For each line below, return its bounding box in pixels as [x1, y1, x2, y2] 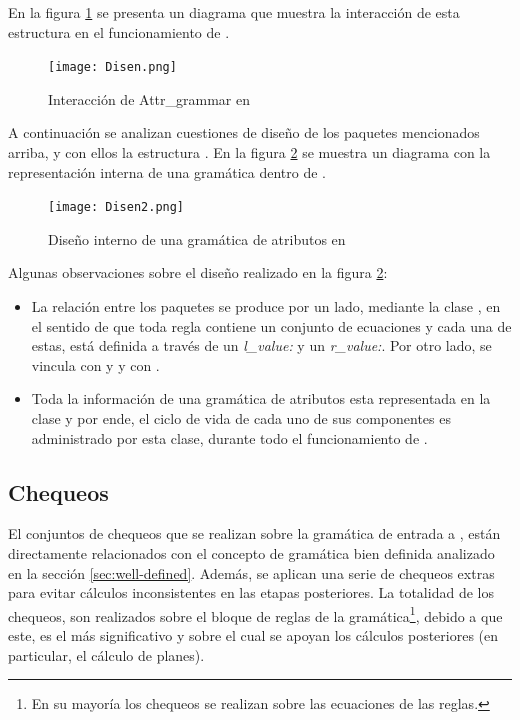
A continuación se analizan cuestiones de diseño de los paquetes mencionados [8, 122, 480, 143]
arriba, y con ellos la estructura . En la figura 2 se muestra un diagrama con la [8, 142, 491, 163]
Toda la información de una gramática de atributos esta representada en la [31, 388, 491, 409]
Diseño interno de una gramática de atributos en [48, 228, 346, 249]
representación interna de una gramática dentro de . [8, 161, 326, 182]
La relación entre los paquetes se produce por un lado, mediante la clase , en [31, 296, 501, 317]
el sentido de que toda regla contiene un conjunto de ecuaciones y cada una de [31, 315, 512, 336]
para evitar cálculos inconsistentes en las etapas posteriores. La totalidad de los [8, 582, 494, 603]
